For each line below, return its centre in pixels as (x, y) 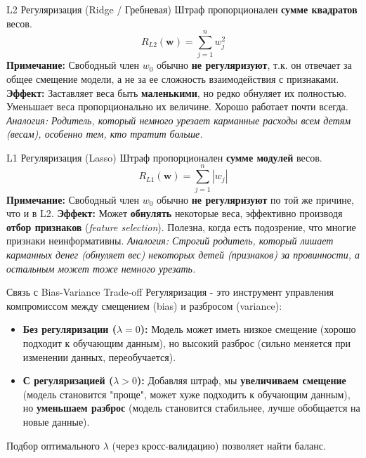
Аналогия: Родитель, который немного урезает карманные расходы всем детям (179, 120)
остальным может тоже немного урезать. (101, 268)
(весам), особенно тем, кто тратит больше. (105, 134)
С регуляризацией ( (68, 380)
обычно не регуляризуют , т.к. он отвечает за (254, 65)
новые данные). (56, 421)
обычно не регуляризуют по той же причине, (255, 199)
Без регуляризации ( (70, 329)
